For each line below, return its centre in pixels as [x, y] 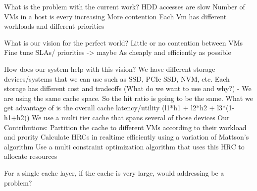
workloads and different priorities [54, 26]
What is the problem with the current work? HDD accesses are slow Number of [125, 6]
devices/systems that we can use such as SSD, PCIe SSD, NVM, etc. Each [117, 78]
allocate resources [31, 156]
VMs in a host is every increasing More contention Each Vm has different [115, 16]
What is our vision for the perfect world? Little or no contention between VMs [124, 42]
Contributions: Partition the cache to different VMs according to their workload [125, 127]
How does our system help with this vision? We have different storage [110, 69]
